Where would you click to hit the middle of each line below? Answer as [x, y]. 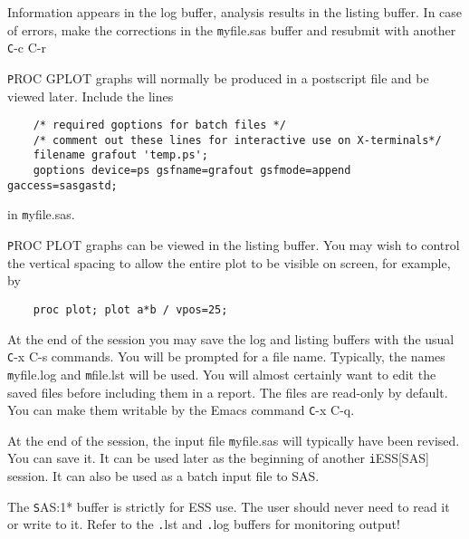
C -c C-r [27, 48]
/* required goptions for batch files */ [159, 125]
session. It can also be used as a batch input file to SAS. [163, 476]
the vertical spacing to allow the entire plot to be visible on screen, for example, [229, 262]
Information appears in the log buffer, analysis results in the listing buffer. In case [235, 12]
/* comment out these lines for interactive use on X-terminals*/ [237, 140]
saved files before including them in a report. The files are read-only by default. [228, 392]
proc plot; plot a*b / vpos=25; [130, 309]
